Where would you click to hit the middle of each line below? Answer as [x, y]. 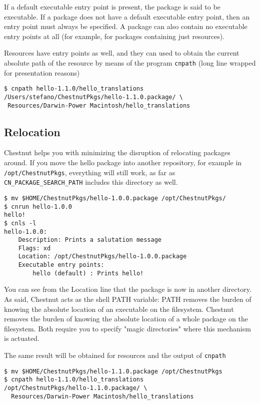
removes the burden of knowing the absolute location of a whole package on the [126, 319]
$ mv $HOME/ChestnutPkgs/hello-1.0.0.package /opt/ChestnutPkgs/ [115, 198]
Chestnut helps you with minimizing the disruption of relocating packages [117, 152]
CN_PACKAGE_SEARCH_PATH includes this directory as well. [91, 182]
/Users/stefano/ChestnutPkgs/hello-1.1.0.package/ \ [93, 97]
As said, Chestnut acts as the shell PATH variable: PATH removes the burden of [128, 299]
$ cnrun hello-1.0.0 [38, 207]
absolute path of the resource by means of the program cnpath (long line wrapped [130, 62]
